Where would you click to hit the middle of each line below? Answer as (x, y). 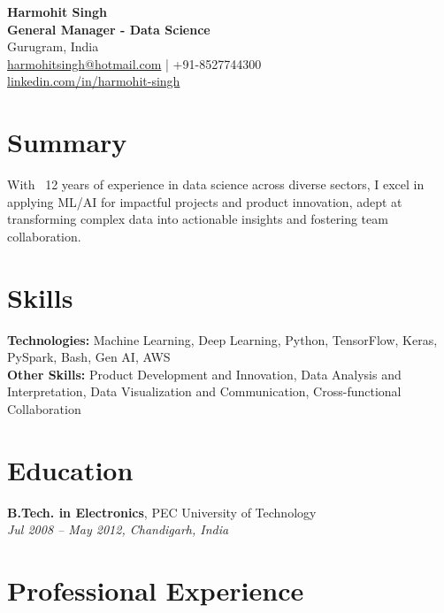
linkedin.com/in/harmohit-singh (94, 81)
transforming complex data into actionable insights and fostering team (198, 219)
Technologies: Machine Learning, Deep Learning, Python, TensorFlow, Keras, (222, 339)
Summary (67, 142)
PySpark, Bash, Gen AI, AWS (89, 357)
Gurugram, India (53, 46)
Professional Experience (156, 590)
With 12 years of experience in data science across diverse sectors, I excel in (216, 184)
